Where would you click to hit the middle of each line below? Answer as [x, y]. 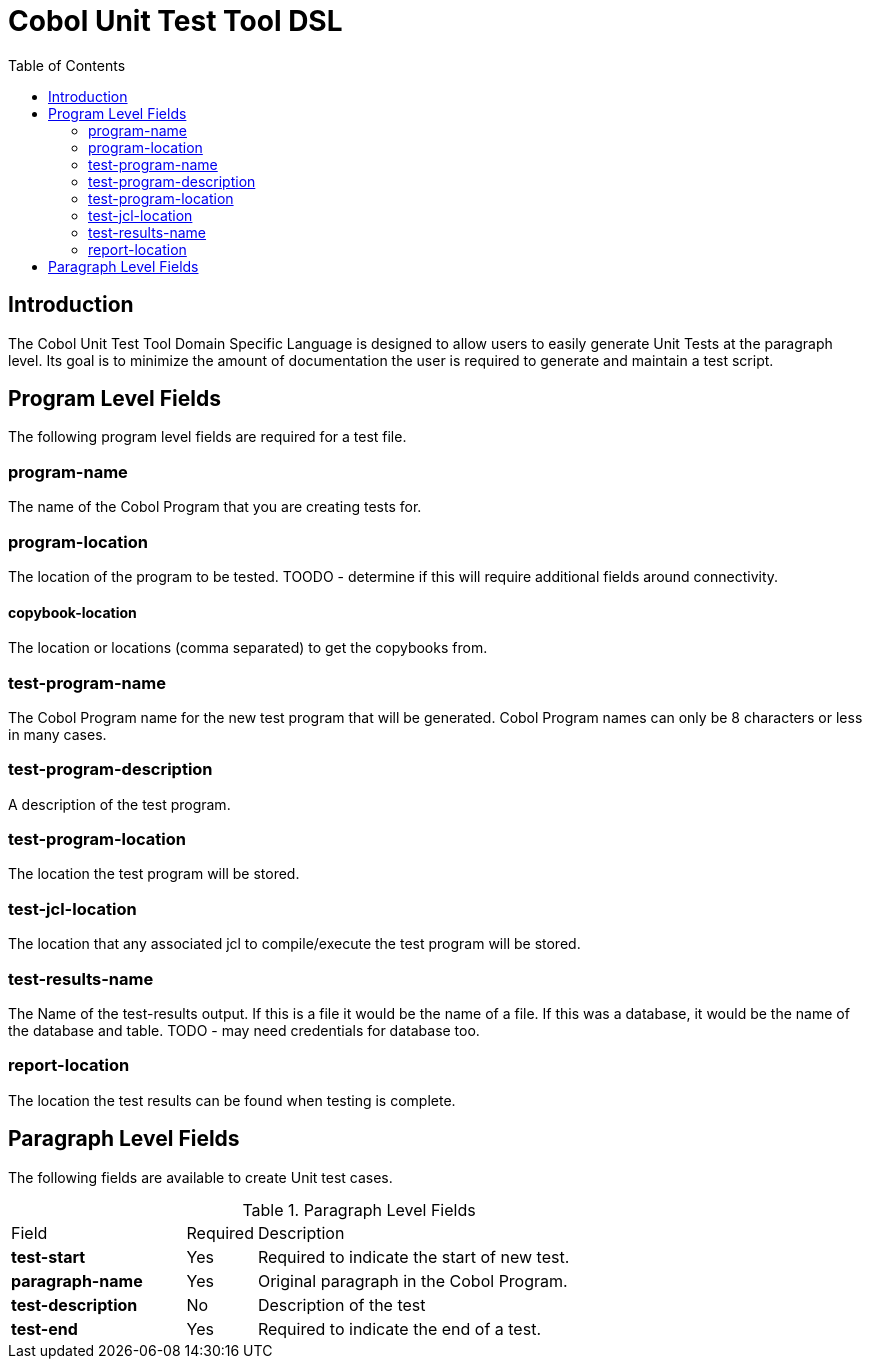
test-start [48, 1256]
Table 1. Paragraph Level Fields [359, 1209]
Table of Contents [67, 65]
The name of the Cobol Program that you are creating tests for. [215, 507]
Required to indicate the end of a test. [399, 1328]
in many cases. [57, 734]
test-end [44, 1328]
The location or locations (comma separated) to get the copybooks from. [248, 648]
